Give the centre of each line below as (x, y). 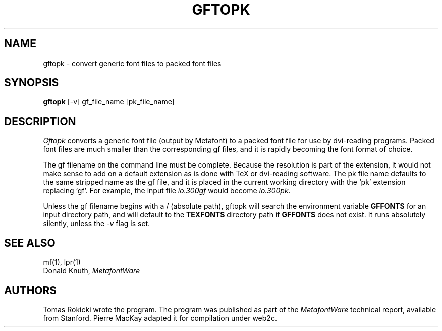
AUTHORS (31, 290)
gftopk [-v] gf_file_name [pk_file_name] (109, 102)
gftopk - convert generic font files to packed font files (132, 63)
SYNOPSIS (32, 83)
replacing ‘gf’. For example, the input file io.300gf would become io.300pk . (167, 191)
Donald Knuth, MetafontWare (92, 271)
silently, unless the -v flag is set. (97, 224)
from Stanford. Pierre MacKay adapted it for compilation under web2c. (160, 318)
